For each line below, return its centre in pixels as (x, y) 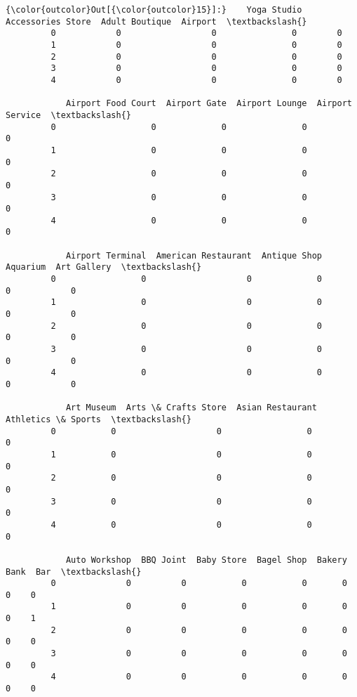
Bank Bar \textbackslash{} (74, 572)
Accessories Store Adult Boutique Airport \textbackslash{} (156, 21)
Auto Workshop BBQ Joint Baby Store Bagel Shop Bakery (206, 560)
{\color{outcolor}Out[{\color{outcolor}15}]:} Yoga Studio (154, 10)
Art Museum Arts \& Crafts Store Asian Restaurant (191, 408)
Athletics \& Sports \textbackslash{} (99, 419)
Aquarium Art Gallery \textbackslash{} (104, 267)
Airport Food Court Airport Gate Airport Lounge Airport (209, 104)
